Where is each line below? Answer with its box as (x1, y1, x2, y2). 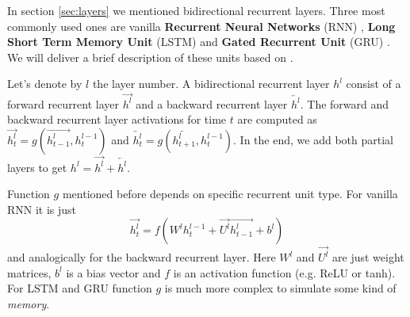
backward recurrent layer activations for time (7, 111, 227, 128)
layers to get (7, 158, 67, 175)
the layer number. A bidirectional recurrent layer (92, 75, 330, 92)
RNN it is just (7, 201, 77, 217)
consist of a (346, 75, 401, 92)
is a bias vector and (66, 264, 161, 281)
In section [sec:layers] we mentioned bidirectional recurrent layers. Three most (7, 2, 385, 18)
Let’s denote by (7, 75, 82, 92)
